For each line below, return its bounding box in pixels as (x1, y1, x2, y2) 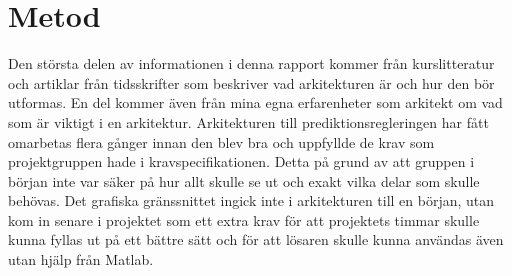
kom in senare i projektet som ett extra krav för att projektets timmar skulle (8, 209, 480, 230)
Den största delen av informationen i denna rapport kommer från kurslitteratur (8, 53, 495, 74)
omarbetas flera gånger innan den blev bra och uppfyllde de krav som (8, 131, 435, 152)
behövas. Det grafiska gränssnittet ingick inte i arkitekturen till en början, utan (8, 190, 495, 211)
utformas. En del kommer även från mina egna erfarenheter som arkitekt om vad (8, 92, 503, 113)
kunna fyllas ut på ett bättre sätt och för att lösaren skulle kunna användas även (8, 229, 504, 250)
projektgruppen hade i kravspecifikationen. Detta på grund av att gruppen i (8, 151, 475, 172)
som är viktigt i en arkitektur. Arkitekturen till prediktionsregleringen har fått (8, 111, 489, 132)
